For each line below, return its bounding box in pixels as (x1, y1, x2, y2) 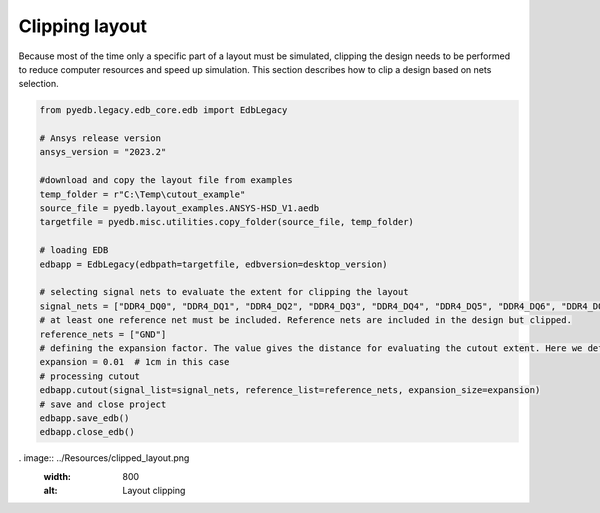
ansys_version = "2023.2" (39, 146, 167, 158)
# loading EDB (39, 245, 109, 256)
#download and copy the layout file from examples (39, 175, 294, 186)
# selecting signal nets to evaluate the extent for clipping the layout (39, 286, 409, 298)
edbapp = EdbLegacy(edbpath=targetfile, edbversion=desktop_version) (39, 258, 388, 270)
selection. (18, 78, 59, 90)
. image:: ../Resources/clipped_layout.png (18, 452, 190, 464)
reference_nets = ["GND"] (39, 328, 167, 340)
